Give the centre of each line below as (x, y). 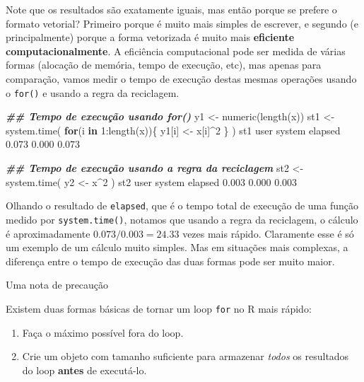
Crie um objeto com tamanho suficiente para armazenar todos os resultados (186, 356)
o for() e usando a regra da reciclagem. (93, 92)
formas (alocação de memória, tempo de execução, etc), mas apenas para (164, 65)
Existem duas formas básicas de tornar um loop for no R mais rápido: (159, 308)
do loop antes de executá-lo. (84, 370)
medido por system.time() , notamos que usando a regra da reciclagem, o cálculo (182, 219)
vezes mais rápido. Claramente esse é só (268, 233)
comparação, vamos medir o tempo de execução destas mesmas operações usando (181, 78)
